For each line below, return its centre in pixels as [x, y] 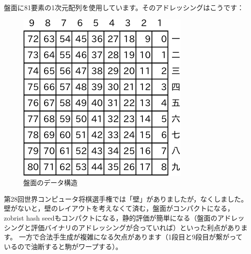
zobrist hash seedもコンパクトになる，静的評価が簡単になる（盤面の [111, 217]
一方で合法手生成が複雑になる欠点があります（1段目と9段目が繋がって [131, 237]
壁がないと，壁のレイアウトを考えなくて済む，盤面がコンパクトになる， [119, 208]
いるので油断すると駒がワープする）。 [63, 246]
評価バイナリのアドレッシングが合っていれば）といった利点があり [136, 227]
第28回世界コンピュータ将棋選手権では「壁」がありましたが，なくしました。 [126, 198]
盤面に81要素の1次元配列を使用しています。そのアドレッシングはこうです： [124, 7]
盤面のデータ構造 [50, 183]
